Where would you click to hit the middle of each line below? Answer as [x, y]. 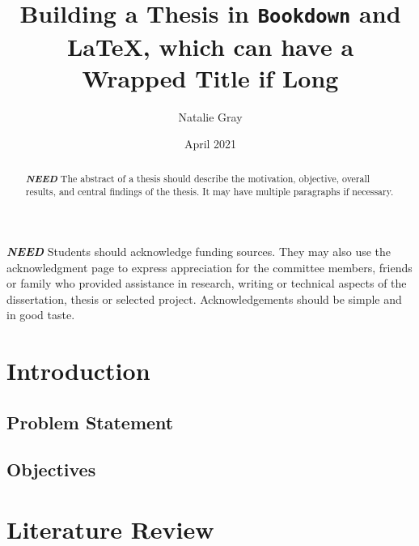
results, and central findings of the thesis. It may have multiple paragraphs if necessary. [209, 192]
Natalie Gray [210, 116]
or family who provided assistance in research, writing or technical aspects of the [207, 283]
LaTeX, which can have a [210, 46]
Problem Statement [90, 422]
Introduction [78, 371]
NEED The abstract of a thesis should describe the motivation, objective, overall [198, 178]
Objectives [51, 469]
